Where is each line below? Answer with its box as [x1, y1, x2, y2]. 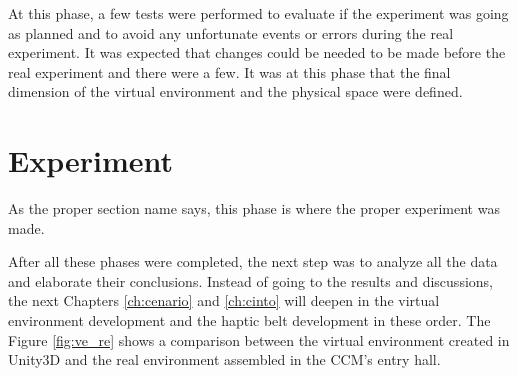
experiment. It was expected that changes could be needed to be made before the [8, 42, 506, 63]
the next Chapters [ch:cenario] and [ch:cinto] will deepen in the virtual [8, 290, 440, 311]
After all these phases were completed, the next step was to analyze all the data [8, 251, 498, 272]
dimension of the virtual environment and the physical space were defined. [8, 81, 463, 102]
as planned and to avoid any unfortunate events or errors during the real [8, 22, 454, 43]
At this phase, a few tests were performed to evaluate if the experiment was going [8, 3, 509, 23]
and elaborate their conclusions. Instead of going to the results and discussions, [8, 270, 493, 291]
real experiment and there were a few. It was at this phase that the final [8, 61, 451, 82]
